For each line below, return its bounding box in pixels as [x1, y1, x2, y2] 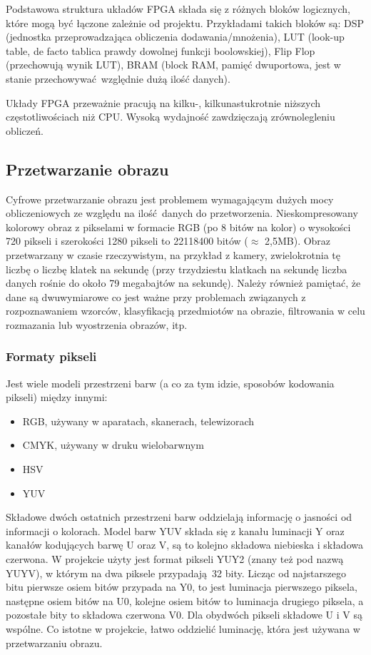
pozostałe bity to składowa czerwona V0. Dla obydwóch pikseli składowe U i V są [6, 607, 362, 622]
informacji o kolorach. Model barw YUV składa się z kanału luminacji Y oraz [6, 523, 345, 538]
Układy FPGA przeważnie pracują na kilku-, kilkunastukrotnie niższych [6, 95, 321, 110]
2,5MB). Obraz [265, 233, 331, 248]
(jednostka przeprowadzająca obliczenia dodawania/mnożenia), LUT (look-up [6, 29, 345, 44]
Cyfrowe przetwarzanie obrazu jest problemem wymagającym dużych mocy [6, 191, 334, 206]
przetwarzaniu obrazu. [6, 635, 103, 650]
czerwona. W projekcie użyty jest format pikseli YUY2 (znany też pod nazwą [6, 552, 344, 567]
